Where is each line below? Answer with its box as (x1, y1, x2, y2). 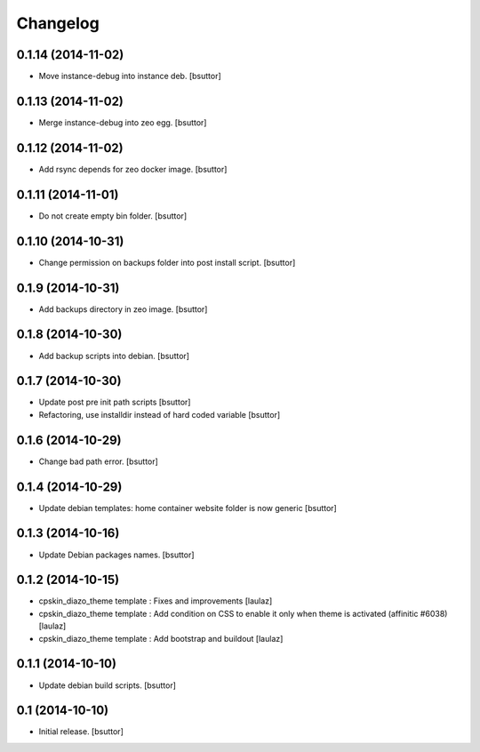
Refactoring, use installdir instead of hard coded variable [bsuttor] (38, 409, 281, 420)
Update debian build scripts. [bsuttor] (38, 680, 177, 691)
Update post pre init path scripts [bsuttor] (38, 396, 191, 408)
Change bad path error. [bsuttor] (38, 456, 159, 467)
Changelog (16, 13, 100, 33)
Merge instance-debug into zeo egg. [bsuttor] (38, 116, 207, 128)
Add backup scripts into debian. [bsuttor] (38, 350, 190, 361)
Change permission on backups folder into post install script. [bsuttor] (38, 257, 296, 268)
